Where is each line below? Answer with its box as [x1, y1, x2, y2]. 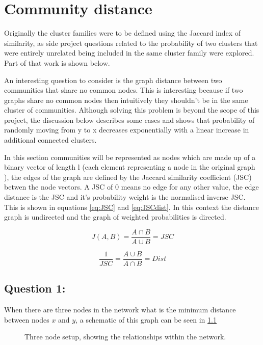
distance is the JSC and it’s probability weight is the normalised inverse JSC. [4, 192, 246, 202]
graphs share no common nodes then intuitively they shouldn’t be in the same [4, 94, 248, 105]
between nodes [4, 314, 49, 325]
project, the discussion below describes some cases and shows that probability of [4, 114, 255, 125]
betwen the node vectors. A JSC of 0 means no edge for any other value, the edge [4, 181, 259, 192]
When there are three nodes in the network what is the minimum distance [4, 304, 236, 315]
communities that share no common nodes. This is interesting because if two [4, 85, 243, 95]
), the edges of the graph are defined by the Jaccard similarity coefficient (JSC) [4, 171, 252, 182]
